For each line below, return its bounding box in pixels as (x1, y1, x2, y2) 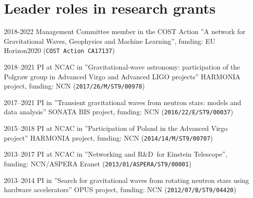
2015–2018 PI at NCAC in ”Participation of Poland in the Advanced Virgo (4, 123, 228, 133)
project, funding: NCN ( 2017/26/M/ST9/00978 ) (4, 81, 145, 91)
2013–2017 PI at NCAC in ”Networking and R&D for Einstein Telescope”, (4, 149, 228, 159)
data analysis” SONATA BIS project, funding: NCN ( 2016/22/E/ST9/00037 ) (4, 107, 234, 117)
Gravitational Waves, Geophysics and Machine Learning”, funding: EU (4, 36, 215, 46)
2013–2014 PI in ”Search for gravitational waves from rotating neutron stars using (4, 175, 249, 185)
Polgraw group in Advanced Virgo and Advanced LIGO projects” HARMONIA (4, 71, 241, 81)
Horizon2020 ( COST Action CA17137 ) (4, 45, 115, 55)
